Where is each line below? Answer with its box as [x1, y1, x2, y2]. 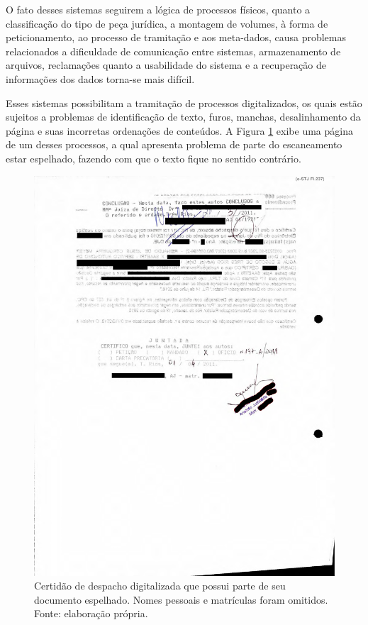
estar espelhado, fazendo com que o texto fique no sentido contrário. [6, 150, 301, 165]
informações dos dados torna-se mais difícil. [6, 71, 195, 86]
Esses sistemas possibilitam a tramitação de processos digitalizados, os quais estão [6, 95, 362, 110]
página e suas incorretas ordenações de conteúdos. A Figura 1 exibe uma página [6, 123, 353, 138]
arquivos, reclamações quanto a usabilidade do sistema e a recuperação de [6, 57, 327, 72]
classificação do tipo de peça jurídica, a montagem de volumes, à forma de [6, 16, 328, 31]
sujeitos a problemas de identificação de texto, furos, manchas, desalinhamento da [6, 109, 361, 124]
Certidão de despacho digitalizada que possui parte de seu [34, 578, 286, 593]
